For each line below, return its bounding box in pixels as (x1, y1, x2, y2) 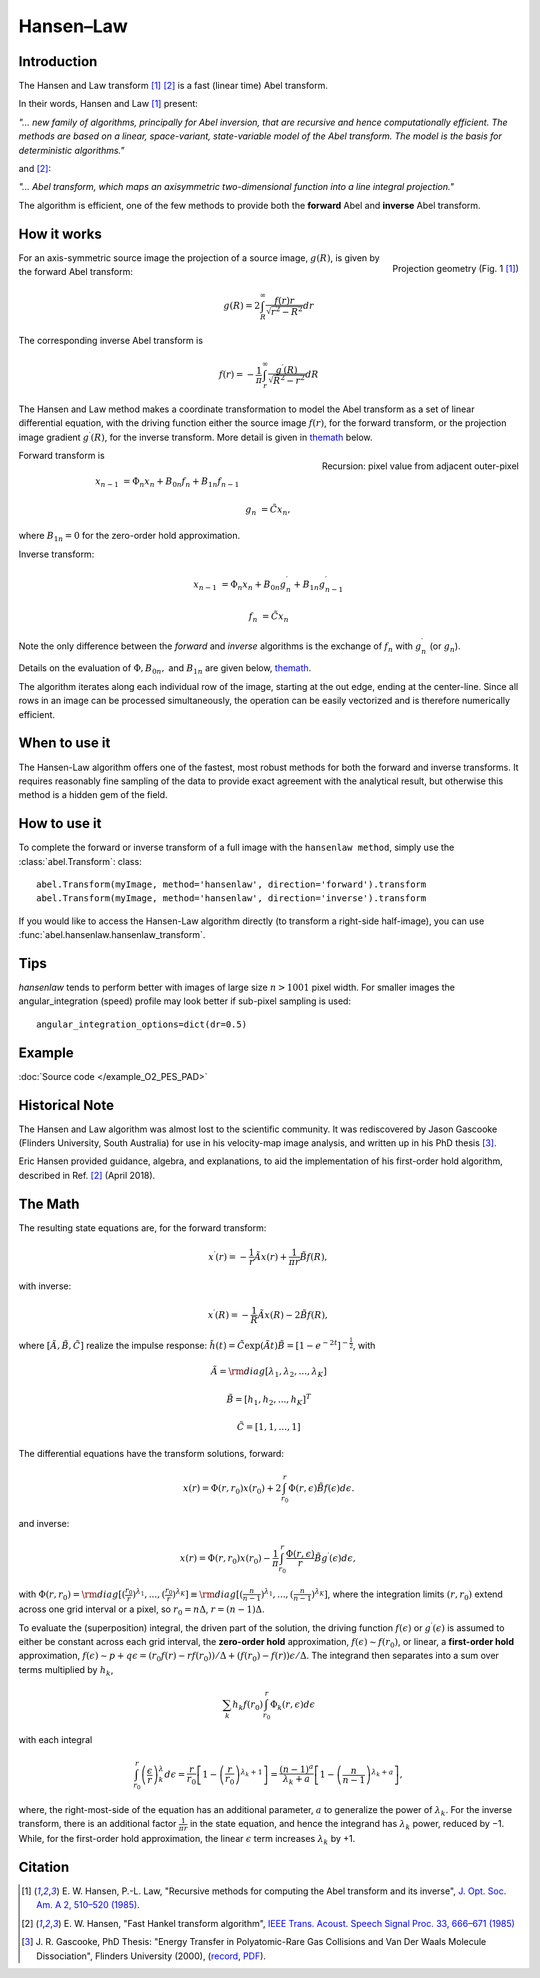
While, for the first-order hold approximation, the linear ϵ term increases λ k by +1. (18, 1833, 356, 1847)
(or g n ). (429, 640, 461, 654)
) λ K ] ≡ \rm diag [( (171, 1586, 244, 1600)
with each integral (18, 1733, 93, 1745)
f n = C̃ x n (248, 611, 289, 625)
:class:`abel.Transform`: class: (18, 855, 142, 867)
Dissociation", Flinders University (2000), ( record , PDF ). (36, 1950, 267, 1962)
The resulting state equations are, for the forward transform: (18, 1221, 267, 1234)
